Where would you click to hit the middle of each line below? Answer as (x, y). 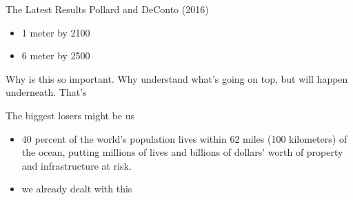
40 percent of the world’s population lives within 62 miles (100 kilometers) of (184, 138)
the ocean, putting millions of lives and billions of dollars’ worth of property (182, 152)
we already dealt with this (77, 189)
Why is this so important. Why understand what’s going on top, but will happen (177, 78)
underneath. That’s (46, 92)
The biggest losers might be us (70, 115)
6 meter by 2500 (56, 56)
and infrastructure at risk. (77, 165)
